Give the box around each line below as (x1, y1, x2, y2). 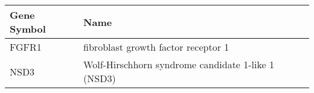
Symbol (10, 22, 46, 36)
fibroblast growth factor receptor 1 (83, 40, 229, 54)
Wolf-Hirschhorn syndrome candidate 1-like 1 (83, 57, 274, 71)
